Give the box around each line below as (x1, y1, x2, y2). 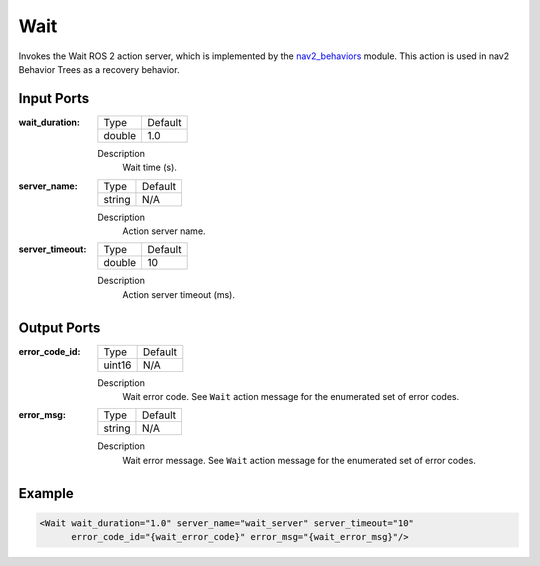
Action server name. (122, 225, 206, 237)
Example (18, 485, 74, 502)
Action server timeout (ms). (122, 288, 235, 300)
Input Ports (18, 90, 90, 107)
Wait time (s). (122, 161, 177, 174)
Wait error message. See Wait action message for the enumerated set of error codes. (122, 454, 477, 466)
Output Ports (18, 319, 101, 336)
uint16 (103, 358, 132, 372)
